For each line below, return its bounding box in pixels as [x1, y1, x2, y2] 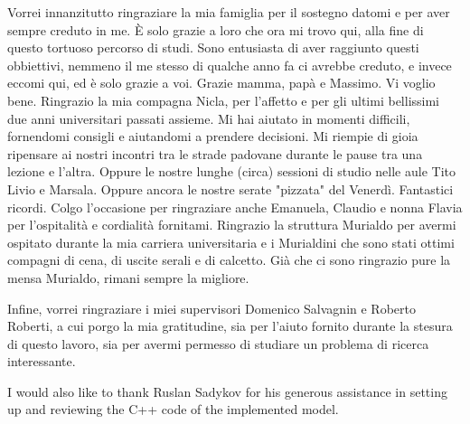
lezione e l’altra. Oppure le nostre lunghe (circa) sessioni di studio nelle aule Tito [7, 162, 456, 181]
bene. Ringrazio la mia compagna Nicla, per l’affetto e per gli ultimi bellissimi [7, 90, 440, 109]
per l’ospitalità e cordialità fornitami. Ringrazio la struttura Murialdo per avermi [7, 215, 456, 234]
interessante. [7, 352, 76, 371]
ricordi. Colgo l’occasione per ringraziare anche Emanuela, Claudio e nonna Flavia [7, 197, 463, 216]
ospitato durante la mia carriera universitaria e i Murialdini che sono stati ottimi [7, 232, 455, 251]
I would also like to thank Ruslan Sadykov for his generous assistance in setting [7, 382, 447, 400]
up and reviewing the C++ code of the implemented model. [7, 400, 339, 419]
